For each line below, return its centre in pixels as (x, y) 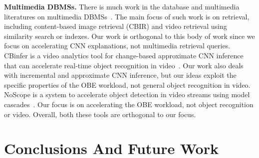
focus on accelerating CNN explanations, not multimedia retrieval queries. (117, 46)
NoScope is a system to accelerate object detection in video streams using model (127, 94)
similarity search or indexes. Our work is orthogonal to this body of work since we (129, 36)
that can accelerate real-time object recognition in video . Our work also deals (124, 65)
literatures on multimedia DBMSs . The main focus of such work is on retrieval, (127, 16)
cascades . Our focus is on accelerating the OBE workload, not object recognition (129, 104)
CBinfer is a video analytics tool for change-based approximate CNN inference (124, 55)
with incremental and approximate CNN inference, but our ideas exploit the (120, 75)
